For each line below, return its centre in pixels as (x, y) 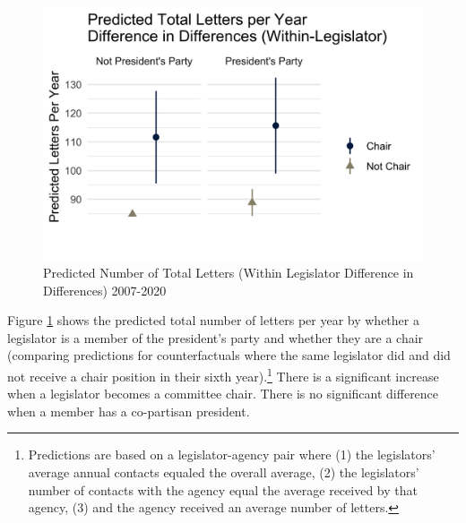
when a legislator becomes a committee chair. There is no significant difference (223, 394)
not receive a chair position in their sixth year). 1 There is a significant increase (223, 374)
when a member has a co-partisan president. (129, 411)
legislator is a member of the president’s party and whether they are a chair (216, 337)
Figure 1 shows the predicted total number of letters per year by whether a (213, 320)
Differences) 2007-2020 (105, 290)
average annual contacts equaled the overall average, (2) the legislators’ (224, 472)
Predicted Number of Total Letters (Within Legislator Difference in (229, 272)
